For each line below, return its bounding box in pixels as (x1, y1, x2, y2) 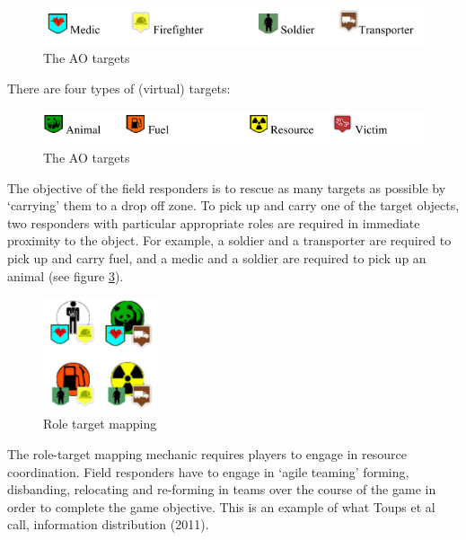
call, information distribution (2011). (7, 515, 209, 534)
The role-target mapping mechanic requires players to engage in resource (7, 445, 407, 464)
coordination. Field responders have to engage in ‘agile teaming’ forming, (7, 462, 409, 481)
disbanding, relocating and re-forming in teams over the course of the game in (7, 480, 436, 499)
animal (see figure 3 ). (7, 266, 124, 285)
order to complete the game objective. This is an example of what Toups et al (7, 497, 435, 516)
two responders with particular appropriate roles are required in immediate (7, 213, 420, 232)
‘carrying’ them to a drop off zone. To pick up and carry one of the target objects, (7, 196, 460, 215)
